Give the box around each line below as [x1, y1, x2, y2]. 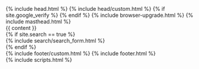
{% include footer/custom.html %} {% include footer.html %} [5, 50, 156, 57]
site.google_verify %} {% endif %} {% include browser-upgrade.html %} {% [5, 11, 194, 19]
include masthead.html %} [5, 18, 72, 25]
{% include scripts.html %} [5, 56, 73, 63]
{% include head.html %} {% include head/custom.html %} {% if [5, 5, 165, 12]
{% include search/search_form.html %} [5, 37, 105, 44]
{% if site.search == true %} [5, 31, 76, 38]
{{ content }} [5, 25, 37, 31]
